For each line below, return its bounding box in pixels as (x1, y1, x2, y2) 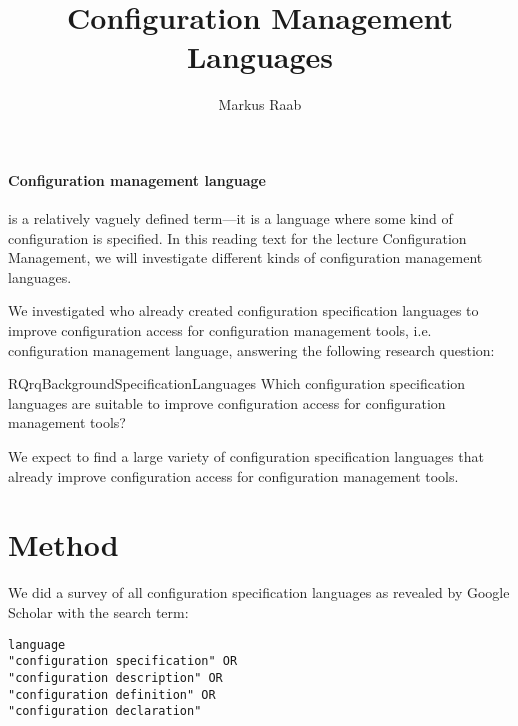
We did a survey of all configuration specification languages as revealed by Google (8, 582, 510, 603)
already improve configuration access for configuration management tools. (8, 465, 459, 486)
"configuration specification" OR (8, 654, 238, 669)
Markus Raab (218, 94, 302, 115)
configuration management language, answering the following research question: (8, 339, 495, 360)
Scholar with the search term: (8, 601, 189, 622)
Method (8, 524, 119, 565)
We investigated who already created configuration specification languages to (8, 300, 479, 321)
